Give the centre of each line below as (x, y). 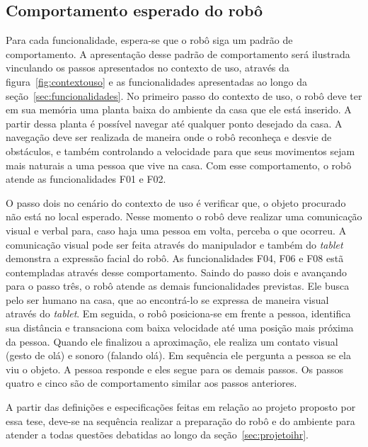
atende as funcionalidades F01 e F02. (86, 179)
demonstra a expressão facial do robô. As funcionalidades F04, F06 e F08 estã (175, 258)
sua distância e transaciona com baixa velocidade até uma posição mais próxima (180, 328)
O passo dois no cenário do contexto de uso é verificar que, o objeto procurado (176, 202)
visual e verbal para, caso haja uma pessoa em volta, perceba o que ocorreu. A (176, 230)
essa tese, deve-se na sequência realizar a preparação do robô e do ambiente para (180, 420)
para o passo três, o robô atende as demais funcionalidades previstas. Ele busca (178, 286)
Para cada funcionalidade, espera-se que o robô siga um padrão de (149, 40)
